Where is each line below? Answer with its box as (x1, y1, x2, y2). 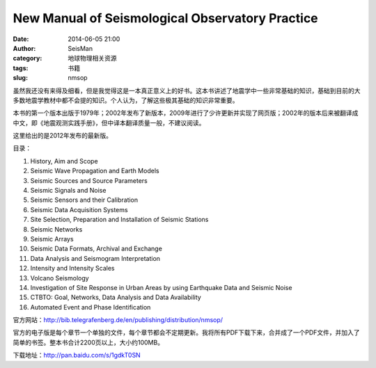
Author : (13, 44, 36, 52)
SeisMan (68, 44, 93, 52)
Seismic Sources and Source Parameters (30, 176, 148, 184)
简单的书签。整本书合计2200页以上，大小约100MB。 (13, 338, 164, 346)
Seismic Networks (30, 225, 83, 233)
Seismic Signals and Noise (30, 186, 107, 195)
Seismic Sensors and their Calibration (30, 195, 139, 205)
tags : (13, 63, 29, 72)
